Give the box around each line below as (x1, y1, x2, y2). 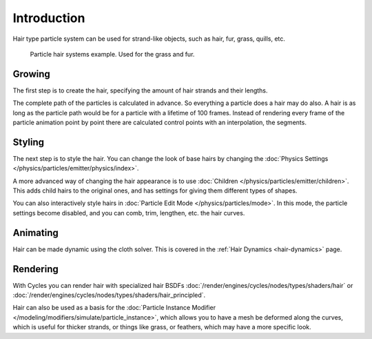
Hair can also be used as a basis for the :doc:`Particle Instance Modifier (12, 304, 216, 312)
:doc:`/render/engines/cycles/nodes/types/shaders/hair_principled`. (12, 291, 206, 300)
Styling (12, 136, 45, 148)
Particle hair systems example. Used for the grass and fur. (30, 50, 195, 58)
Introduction (12, 10, 85, 26)
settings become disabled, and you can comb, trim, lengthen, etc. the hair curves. (12, 209, 245, 217)
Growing (12, 68, 51, 79)
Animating (12, 226, 59, 238)
